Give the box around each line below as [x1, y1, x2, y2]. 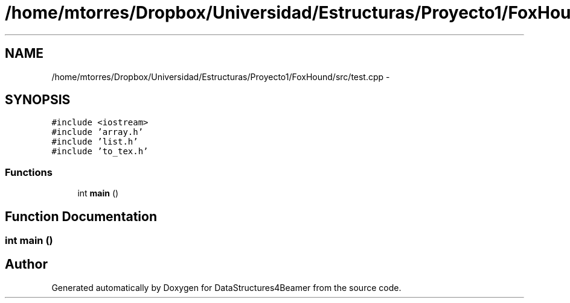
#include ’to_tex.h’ [51, 146, 149, 157]
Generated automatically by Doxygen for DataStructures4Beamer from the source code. [51, 282, 402, 293]
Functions [5, 166, 53, 178]
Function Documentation [5, 208, 157, 224]
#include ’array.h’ [51, 127, 144, 137]
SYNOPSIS [5, 92, 71, 108]
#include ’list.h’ [51, 137, 138, 147]
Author [5, 257, 48, 272]
